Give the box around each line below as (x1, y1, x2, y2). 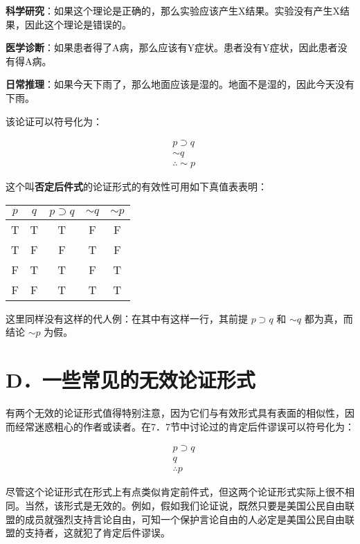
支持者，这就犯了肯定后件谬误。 (24, 525, 170, 540)
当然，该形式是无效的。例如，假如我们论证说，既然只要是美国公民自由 (24, 498, 345, 513)
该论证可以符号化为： (6, 114, 102, 128)
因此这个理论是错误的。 (24, 17, 132, 31)
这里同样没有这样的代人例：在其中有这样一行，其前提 (6, 311, 248, 325)
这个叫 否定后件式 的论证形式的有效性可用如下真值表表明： (6, 179, 267, 194)
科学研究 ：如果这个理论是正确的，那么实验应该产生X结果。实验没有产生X (6, 3, 340, 17)
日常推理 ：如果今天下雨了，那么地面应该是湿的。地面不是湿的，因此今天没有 (6, 77, 354, 91)
